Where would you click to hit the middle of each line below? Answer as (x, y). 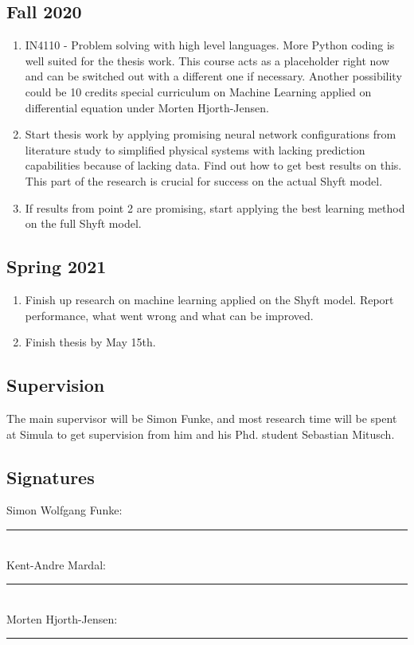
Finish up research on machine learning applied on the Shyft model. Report (209, 299)
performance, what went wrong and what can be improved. (169, 315)
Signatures (51, 477)
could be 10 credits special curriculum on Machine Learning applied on (198, 91)
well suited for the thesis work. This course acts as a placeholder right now (207, 60)
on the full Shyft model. (83, 223)
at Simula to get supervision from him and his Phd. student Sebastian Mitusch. (201, 434)
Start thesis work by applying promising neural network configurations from (211, 134)
